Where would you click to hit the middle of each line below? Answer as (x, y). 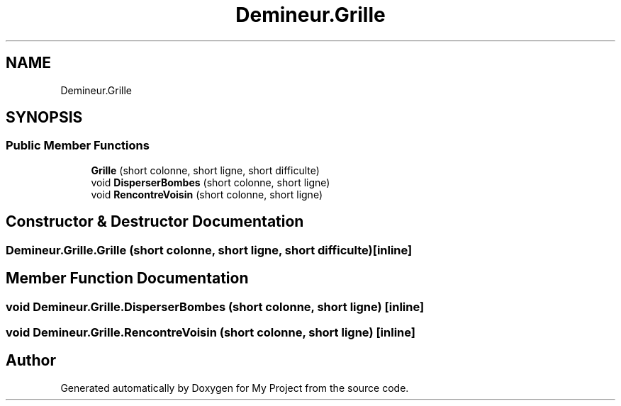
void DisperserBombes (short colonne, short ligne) (211, 182)
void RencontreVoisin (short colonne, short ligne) (207, 194)
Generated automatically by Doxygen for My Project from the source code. (235, 388)
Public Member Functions (78, 146)
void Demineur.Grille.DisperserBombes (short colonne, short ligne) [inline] (215, 306)
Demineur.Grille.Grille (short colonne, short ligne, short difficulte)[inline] (209, 250)
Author (31, 361)
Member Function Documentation (127, 278)
